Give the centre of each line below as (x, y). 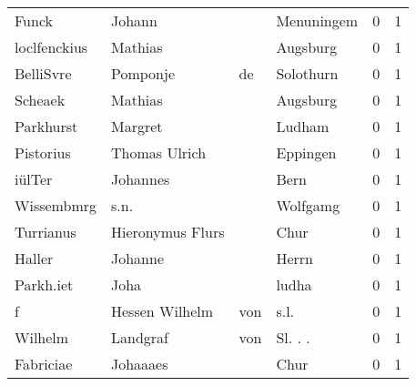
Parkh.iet (44, 284)
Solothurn (307, 73)
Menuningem (317, 20)
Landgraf (139, 337)
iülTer (34, 179)
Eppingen (306, 152)
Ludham (303, 126)
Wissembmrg (56, 205)
